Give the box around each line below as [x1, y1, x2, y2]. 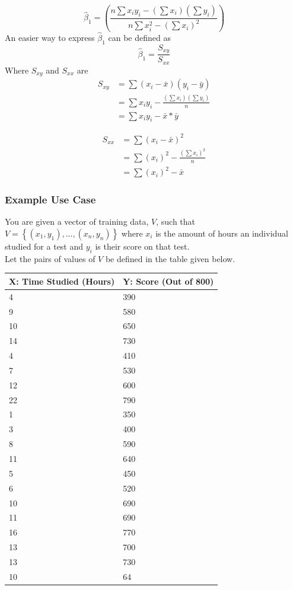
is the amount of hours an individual [155, 227, 289, 239]
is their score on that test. [95, 240, 190, 252]
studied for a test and [5, 240, 84, 252]
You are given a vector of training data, [5, 215, 149, 228]
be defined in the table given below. [105, 252, 235, 264]
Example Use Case [5, 192, 96, 207]
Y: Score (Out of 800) [123, 275, 214, 287]
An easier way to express [5, 31, 95, 44]
